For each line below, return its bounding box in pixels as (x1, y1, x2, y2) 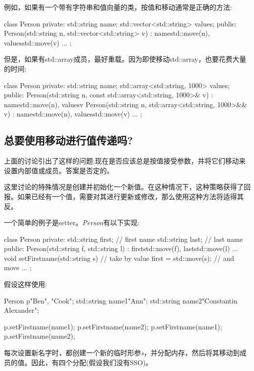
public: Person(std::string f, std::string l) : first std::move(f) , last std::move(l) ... (4, 243, 238, 254)
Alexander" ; (4, 305, 39, 315)
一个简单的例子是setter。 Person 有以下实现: (4, 217, 139, 228)
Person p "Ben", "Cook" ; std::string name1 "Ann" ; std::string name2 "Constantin (4, 295, 238, 305)
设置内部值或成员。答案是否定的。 (4, 165, 114, 175)
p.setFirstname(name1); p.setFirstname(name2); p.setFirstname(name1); (4, 321, 222, 331)
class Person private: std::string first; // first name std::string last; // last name (4, 233, 243, 244)
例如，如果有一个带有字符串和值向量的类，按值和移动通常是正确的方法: (4, 2, 232, 12)
